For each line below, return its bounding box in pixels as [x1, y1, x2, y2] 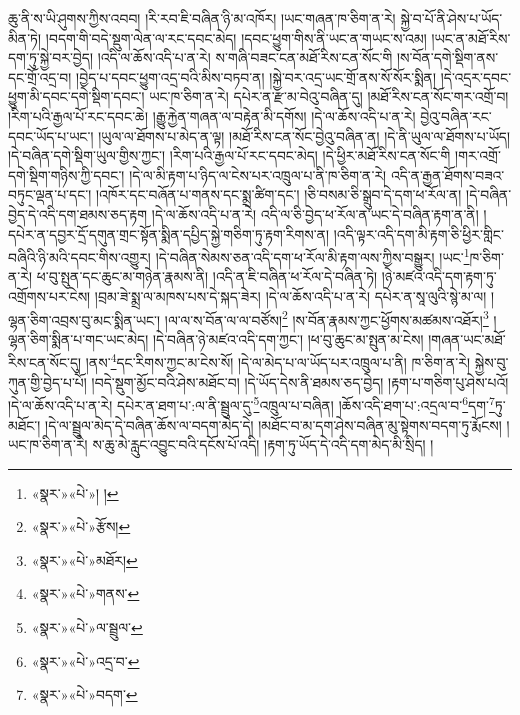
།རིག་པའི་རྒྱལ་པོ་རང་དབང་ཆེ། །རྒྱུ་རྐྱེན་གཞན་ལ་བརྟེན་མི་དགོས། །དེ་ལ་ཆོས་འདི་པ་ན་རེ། [8, 105, 416, 126]
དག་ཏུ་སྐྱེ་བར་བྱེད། [8, 47, 94, 68]
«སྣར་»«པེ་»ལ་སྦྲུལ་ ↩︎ [31, 617, 143, 638]
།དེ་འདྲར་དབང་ [440, 66, 512, 87]
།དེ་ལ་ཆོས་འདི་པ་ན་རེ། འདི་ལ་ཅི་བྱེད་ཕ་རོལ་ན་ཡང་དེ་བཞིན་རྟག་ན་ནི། [151, 203, 479, 224]
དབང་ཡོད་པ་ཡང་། [8, 125, 94, 146]
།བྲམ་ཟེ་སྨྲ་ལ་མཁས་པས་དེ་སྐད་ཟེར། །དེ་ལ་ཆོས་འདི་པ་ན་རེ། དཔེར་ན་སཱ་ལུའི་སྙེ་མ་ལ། [94, 285, 487, 306]
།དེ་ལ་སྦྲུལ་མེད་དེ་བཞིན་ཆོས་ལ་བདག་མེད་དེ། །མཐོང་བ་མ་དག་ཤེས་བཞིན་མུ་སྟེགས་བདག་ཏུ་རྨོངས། [45, 414, 502, 435]
